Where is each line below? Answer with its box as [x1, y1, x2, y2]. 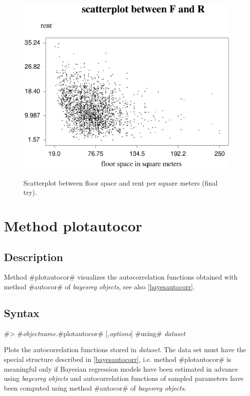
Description [4, 249, 63, 264]
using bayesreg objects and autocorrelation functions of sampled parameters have [4, 373, 244, 383]
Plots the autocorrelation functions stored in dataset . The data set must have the [4, 344, 247, 355]
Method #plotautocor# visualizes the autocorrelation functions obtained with [4, 272, 238, 282]
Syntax [4, 305, 39, 321]
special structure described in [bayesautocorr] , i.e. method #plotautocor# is [4, 354, 231, 364]
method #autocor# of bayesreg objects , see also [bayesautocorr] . [4, 282, 195, 292]
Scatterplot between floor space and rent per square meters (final [23, 177, 218, 188]
